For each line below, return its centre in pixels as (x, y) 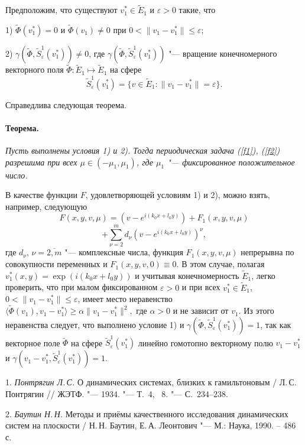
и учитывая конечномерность (187, 275)
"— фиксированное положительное (231, 162)
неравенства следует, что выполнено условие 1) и (95, 324)
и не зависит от (201, 311)
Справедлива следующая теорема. (66, 104)
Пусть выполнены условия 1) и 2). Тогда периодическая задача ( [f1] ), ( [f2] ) (143, 150)
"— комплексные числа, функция (124, 252)
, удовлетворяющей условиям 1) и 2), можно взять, (178, 195)
